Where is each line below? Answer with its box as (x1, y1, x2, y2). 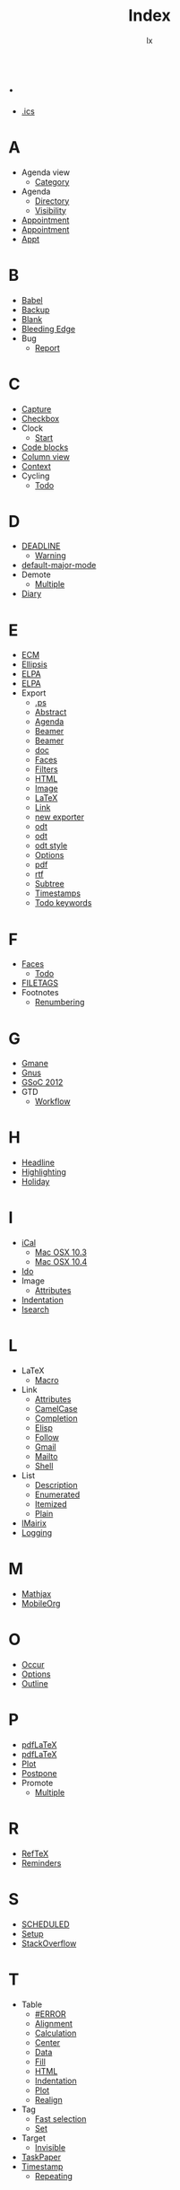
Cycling (21, 470, 50, 481)
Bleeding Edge (21, 323, 76, 334)
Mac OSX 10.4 (34, 1257, 88, 1267)
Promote (21, 1777, 54, 1788)
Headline (21, 1157, 56, 1168)
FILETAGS (21, 977, 59, 988)
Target (21, 2133, 47, 2143)
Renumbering (34, 997, 85, 1008)
